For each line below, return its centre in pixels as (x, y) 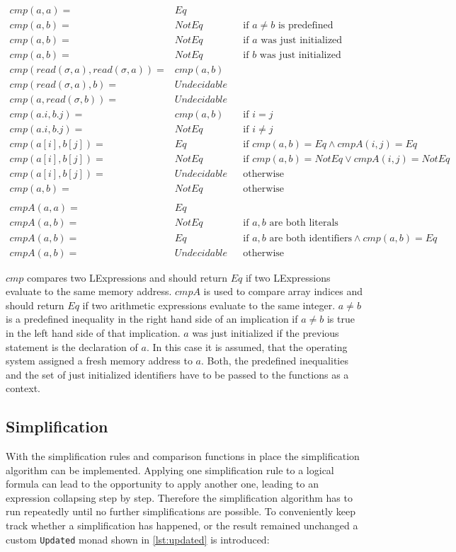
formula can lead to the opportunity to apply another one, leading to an (162, 484)
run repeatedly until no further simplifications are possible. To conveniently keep (181, 511)
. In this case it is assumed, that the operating (247, 346)
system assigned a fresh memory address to (99, 361)
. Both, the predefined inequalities (274, 361)
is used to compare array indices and (283, 291)
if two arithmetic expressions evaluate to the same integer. (209, 305)
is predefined (306, 26)
